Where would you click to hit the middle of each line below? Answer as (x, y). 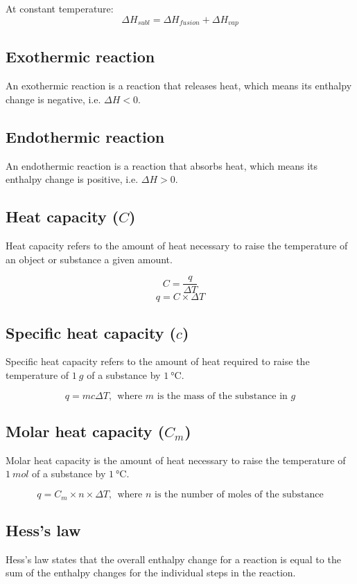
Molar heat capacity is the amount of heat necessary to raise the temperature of (176, 460)
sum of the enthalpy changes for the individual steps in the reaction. (151, 573)
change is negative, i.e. (53, 99)
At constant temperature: (60, 8)
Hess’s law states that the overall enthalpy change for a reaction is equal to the (173, 559)
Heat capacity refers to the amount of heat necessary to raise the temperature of (177, 246)
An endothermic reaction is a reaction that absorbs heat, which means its (162, 165)
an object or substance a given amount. (89, 259)
